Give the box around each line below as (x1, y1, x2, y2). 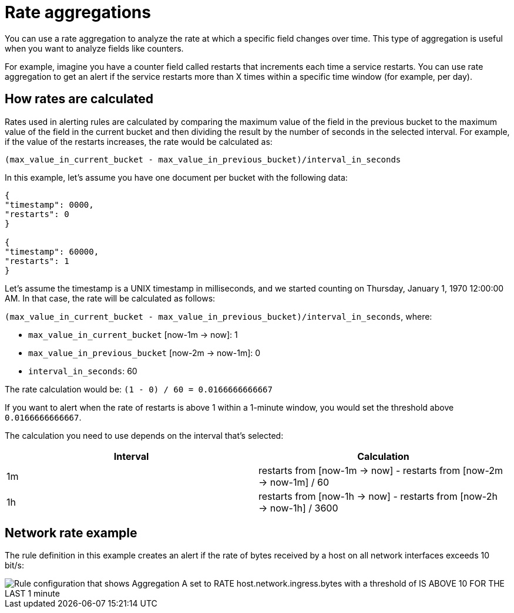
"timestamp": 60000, (5, 246, 99, 256)
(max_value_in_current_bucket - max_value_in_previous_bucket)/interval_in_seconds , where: (5, 311, 432, 321)
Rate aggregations (5, 2, 151, 22)
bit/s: (5, 560, 25, 571)
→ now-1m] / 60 (258, 476, 330, 488)
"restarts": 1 (5, 256, 69, 266)
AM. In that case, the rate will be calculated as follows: (5, 293, 216, 303)
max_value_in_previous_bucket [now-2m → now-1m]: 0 (28, 347, 261, 358)
